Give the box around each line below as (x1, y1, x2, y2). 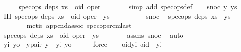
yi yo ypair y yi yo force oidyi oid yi (3, 39, 162, 49)
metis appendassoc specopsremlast (26, 20, 132, 30)
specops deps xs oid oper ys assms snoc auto (3, 29, 183, 39)
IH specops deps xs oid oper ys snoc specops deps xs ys (3, 11, 231, 21)
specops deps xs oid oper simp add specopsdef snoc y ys (19, 1, 237, 11)
